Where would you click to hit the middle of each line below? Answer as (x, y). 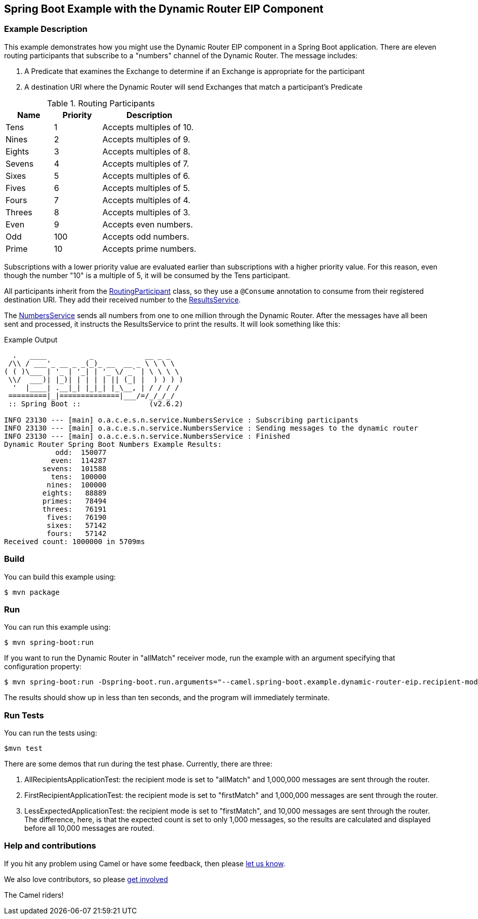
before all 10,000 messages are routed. (89, 828)
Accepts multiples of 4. (146, 200)
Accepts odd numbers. (146, 236)
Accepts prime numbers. (149, 248)
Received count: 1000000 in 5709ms (75, 541)
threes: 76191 (74, 509)
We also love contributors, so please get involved (86, 879)
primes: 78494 (74, 501)
